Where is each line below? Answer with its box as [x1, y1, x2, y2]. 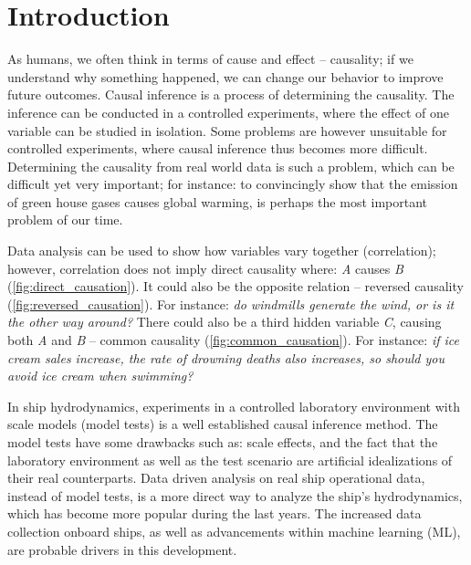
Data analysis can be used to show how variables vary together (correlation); [7, 241, 436, 260]
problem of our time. [7, 210, 123, 229]
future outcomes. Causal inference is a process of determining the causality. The [7, 85, 455, 104]
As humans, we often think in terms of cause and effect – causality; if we [7, 49, 413, 68]
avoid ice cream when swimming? [7, 366, 194, 385]
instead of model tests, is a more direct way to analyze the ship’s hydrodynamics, [7, 486, 463, 505]
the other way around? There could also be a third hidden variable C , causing [7, 312, 442, 331]
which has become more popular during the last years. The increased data [7, 504, 422, 523]
